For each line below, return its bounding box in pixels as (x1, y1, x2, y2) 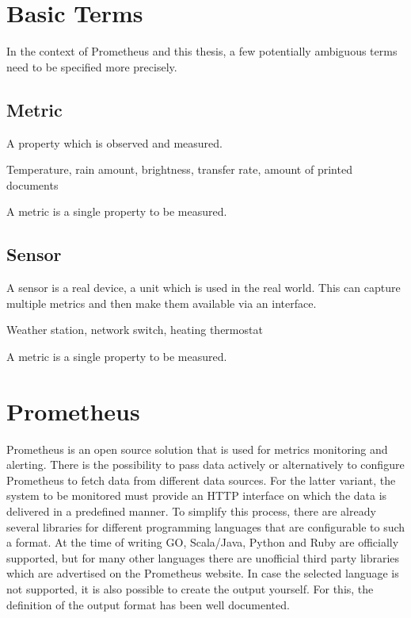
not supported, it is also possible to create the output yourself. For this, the (6, 580, 374, 597)
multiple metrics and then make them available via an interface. (6, 294, 317, 311)
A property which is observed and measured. (6, 134, 223, 151)
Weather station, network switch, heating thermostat (6, 321, 263, 338)
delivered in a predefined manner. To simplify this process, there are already (6, 502, 376, 519)
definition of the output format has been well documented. (6, 596, 290, 612)
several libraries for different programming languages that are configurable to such (6, 518, 405, 535)
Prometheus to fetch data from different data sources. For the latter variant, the (6, 471, 396, 488)
